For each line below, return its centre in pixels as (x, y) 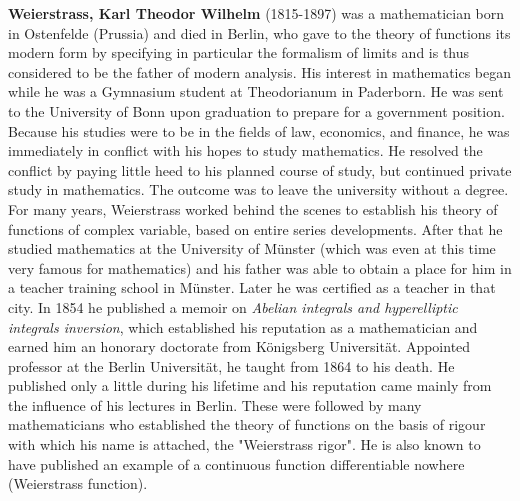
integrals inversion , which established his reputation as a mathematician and (243, 326)
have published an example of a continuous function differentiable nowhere (236, 463)
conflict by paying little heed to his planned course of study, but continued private (260, 169)
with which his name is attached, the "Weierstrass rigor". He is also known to (244, 444)
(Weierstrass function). (78, 483)
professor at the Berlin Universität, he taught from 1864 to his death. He (231, 365)
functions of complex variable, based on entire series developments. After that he (255, 228)
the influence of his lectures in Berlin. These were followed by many (215, 404)
